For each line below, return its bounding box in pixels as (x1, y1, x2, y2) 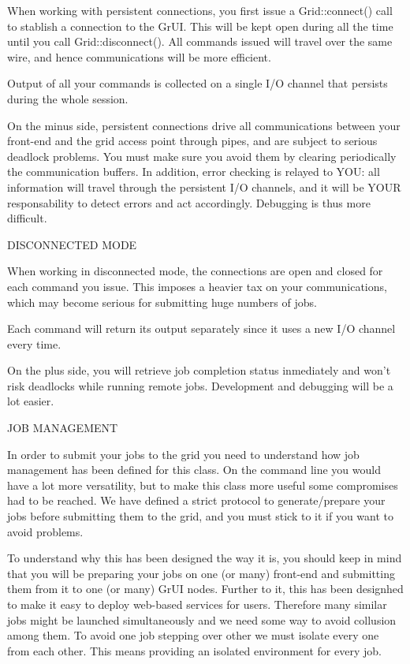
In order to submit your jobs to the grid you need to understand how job (7, 446, 360, 462)
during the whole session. (7, 90, 129, 106)
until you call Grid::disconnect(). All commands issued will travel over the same (7, 33, 393, 50)
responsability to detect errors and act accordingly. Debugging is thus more (7, 194, 371, 211)
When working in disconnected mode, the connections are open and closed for (7, 263, 383, 279)
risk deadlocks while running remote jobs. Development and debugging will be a (7, 377, 393, 394)
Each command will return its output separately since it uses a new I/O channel (7, 320, 396, 337)
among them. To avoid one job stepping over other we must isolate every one (7, 627, 379, 643)
